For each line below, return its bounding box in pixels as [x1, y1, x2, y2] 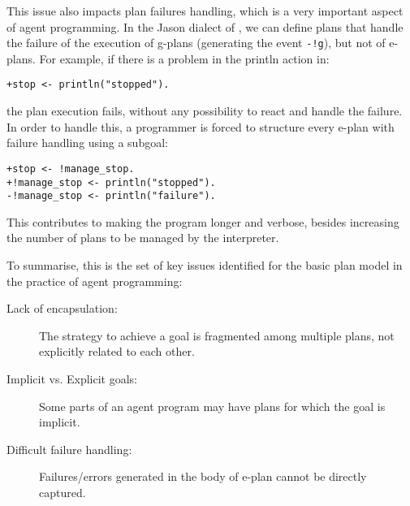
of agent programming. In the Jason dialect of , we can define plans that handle [6, 18, 404, 35]
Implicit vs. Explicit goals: [6, 370, 137, 387]
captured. [39, 483, 86, 500]
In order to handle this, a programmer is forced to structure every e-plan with [6, 118, 395, 135]
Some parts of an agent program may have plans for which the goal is [39, 397, 386, 414]
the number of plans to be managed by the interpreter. [6, 229, 279, 246]
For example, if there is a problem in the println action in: [39, 50, 330, 67]
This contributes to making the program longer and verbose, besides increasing [6, 213, 399, 230]
